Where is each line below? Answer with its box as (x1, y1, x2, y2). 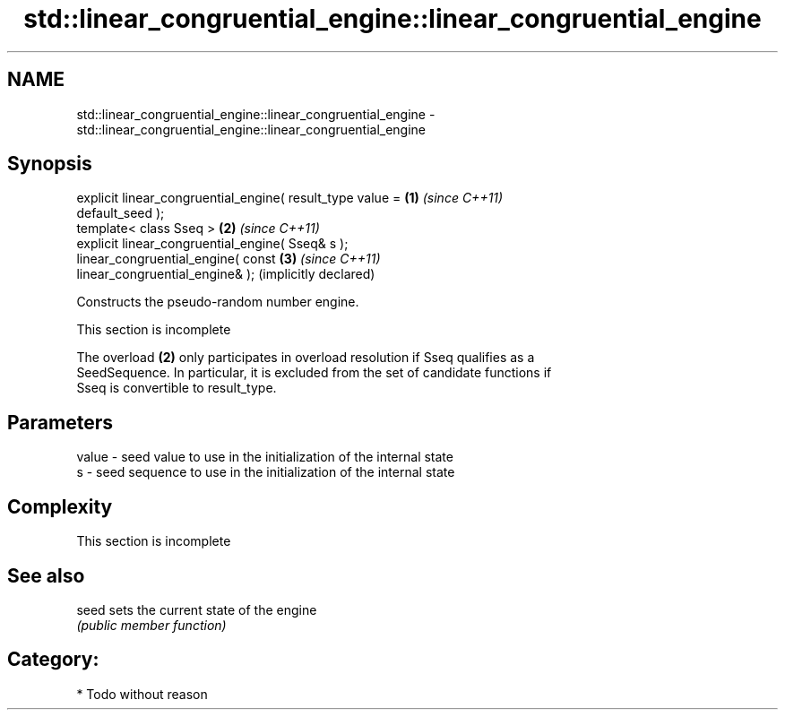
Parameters (7, 410, 113, 434)
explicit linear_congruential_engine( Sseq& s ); (76, 236, 349, 252)
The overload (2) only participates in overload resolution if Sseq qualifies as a (76, 350, 535, 366)
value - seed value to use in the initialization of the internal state (76, 449, 453, 465)
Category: (7, 648, 99, 671)
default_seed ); (76, 205, 165, 221)
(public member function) (76, 617, 227, 633)
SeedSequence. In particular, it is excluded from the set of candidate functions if (76, 365, 552, 381)
